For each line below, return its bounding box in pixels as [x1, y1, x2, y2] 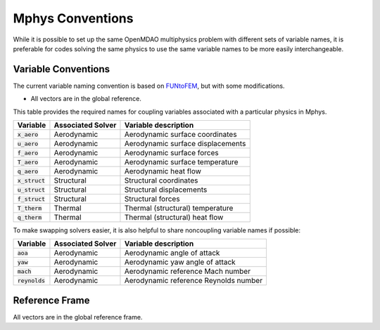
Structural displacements [124, 185, 208, 194]
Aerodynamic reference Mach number [124, 267, 251, 277]
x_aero [17, 131, 39, 138]
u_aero [17, 140, 39, 147]
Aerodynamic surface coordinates [124, 130, 237, 140]
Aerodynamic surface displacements [124, 139, 246, 149]
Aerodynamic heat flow [124, 166, 202, 176]
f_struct [17, 195, 46, 203]
